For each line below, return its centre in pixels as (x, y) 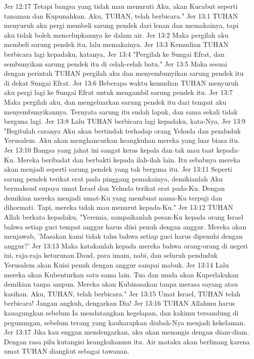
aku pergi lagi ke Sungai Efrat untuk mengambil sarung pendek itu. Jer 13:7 (118, 92)
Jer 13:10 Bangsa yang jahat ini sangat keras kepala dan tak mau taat (109, 149)
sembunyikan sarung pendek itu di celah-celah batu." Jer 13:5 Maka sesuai (116, 63)
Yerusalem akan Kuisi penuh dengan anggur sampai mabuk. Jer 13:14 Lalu (116, 265)
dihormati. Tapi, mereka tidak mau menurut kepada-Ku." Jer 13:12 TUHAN (119, 207)
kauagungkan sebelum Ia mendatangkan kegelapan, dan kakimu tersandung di (121, 313)
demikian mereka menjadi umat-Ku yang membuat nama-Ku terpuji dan (113, 197)
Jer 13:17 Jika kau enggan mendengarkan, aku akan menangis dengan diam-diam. (127, 332)
